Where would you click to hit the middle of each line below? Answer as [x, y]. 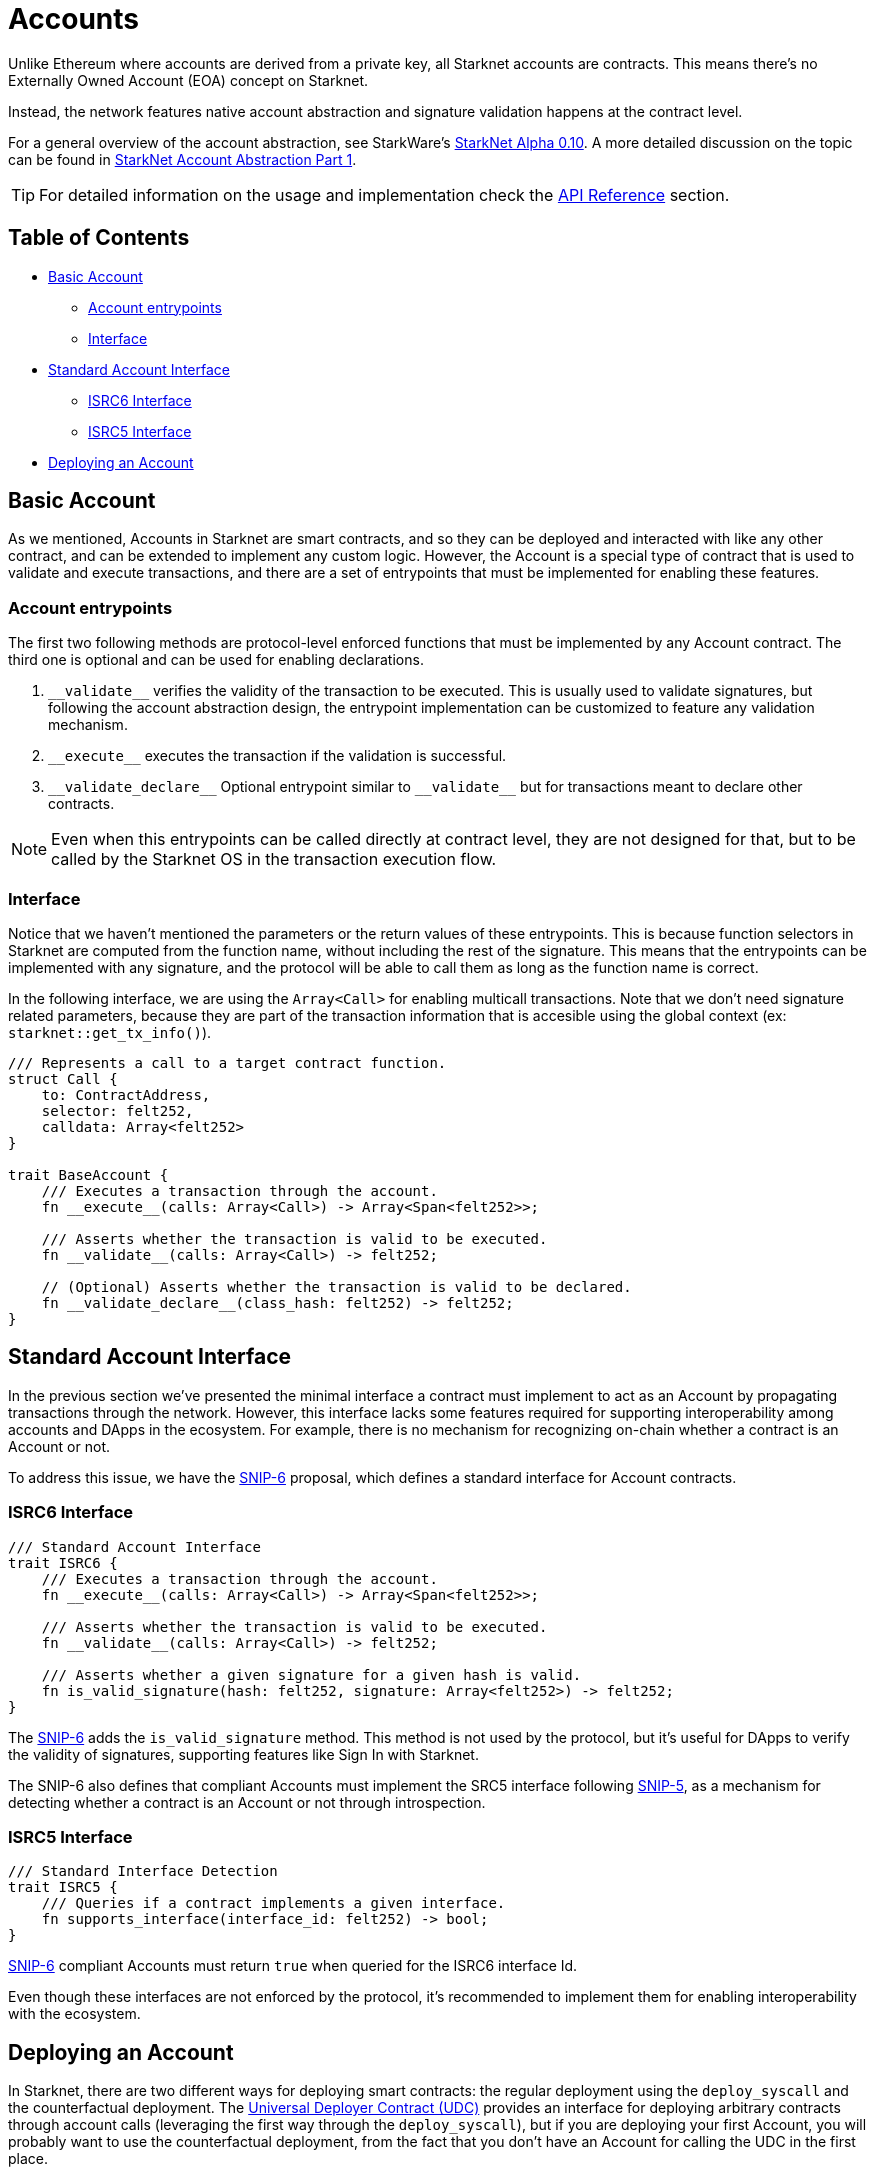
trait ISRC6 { [63, 1562]
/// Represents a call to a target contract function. [227, 1062]
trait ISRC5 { [63, 1887]
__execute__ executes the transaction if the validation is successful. [277, 756]
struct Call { [63, 1078]
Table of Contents [99, 238]
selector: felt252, [117, 1110]
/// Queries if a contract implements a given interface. [273, 1903]
